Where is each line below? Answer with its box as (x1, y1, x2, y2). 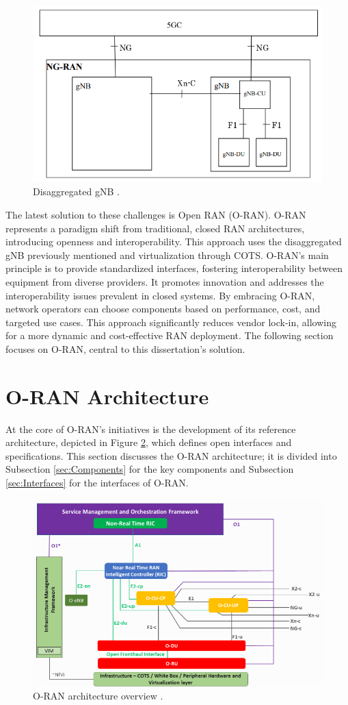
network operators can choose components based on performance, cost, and (5, 301, 321, 316)
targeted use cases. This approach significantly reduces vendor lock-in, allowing (5, 314, 336, 329)
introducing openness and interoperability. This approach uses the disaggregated (5, 234, 342, 249)
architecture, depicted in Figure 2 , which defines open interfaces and (5, 435, 292, 449)
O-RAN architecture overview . (33, 689, 163, 703)
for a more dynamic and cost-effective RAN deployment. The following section (5, 328, 334, 343)
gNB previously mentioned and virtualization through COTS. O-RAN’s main (5, 247, 329, 262)
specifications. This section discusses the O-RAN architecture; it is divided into (5, 448, 337, 462)
